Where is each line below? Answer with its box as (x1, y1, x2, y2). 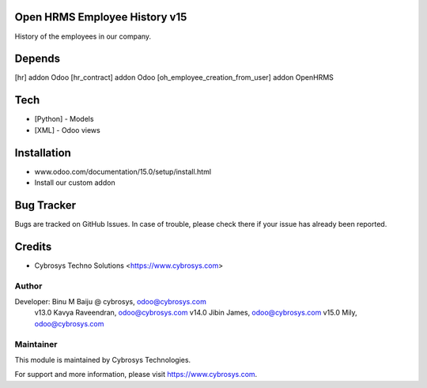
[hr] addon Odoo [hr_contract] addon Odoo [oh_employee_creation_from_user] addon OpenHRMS (14, 73, 334, 82)
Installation (14, 146, 71, 160)
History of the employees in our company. (14, 32, 152, 41)
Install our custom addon (34, 178, 115, 187)
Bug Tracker (14, 198, 77, 212)
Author (14, 281, 43, 292)
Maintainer (14, 338, 58, 349)
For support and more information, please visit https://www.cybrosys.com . (14, 370, 258, 379)
